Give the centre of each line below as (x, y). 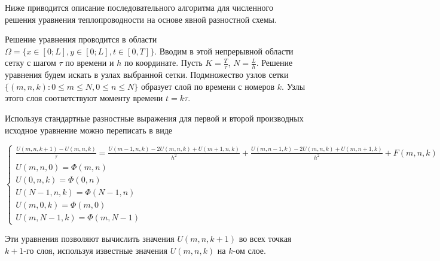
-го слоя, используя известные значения (96, 250)
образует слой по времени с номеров (208, 86)
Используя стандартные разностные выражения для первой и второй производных (154, 118)
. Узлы (294, 86)
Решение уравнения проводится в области (81, 39)
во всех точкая (265, 239)
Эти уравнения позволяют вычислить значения (90, 239)
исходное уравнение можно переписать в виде (88, 130)
